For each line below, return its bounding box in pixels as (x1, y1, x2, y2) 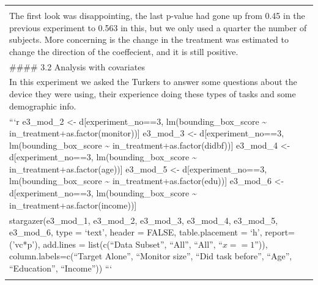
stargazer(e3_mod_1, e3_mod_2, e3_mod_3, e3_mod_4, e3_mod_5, (9, 213, 278, 226)
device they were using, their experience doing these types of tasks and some (9, 87, 296, 100)
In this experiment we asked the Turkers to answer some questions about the (9, 75, 297, 88)
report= (265, 226, 295, 239)
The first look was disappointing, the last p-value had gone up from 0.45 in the (9, 9, 305, 21)
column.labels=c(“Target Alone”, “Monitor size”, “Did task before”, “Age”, (9, 250, 292, 262)
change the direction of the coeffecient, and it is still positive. (9, 45, 239, 57)
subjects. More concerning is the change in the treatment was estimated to (9, 33, 289, 46)
